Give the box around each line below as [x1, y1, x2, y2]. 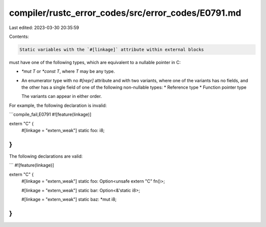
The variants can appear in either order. [21, 94, 102, 99]
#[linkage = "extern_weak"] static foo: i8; [21, 128, 105, 133]
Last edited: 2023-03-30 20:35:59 [9, 25, 79, 31]
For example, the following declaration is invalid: [9, 102, 107, 108]
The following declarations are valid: [9, 153, 83, 159]
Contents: [9, 33, 29, 39]
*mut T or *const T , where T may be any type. [21, 68, 115, 74]
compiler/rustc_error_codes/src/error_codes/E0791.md [9, 7, 241, 18]
